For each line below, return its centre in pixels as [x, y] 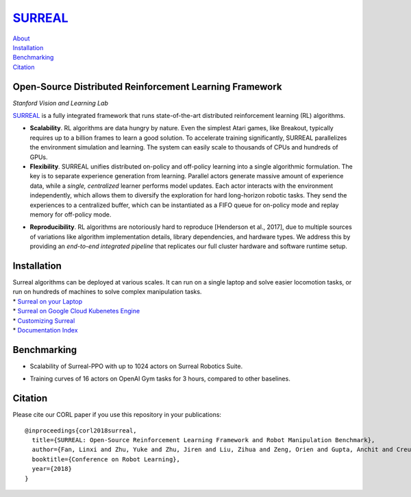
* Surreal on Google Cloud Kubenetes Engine [76, 311]
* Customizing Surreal [44, 320]
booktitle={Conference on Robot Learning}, [106, 459]
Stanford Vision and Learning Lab [61, 103]
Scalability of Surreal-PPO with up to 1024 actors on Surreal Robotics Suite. [136, 366]
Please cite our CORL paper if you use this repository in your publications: [117, 415]
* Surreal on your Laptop [48, 301]
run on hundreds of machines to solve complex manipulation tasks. [107, 292]
